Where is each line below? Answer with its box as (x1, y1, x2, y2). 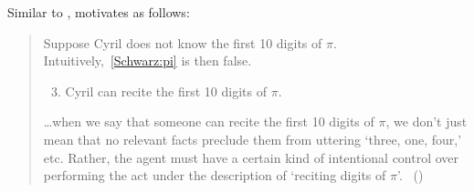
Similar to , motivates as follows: (7, 3, 190, 21)
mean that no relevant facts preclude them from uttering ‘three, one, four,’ (43, 129, 462, 148)
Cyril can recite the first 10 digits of (65, 81, 267, 100)
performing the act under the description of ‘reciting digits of (43, 166, 386, 185)
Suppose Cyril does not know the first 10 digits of (43, 33, 322, 52)
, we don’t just (385, 112, 468, 131)
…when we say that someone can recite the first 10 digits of (43, 112, 374, 131)
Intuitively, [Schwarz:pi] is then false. (43, 51, 252, 70)
